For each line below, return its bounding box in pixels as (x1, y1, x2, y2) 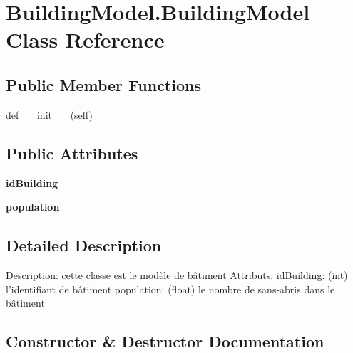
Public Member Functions (6, 73, 201, 95)
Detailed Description (6, 234, 162, 256)
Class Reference (6, 25, 165, 54)
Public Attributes (6, 142, 138, 164)
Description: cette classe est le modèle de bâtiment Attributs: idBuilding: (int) (6, 267, 348, 282)
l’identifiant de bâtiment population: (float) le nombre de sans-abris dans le (6, 281, 335, 296)
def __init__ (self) (6, 107, 93, 122)
